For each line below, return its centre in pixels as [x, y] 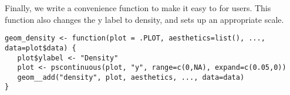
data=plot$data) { [41, 48]
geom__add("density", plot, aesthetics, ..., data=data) [131, 77]
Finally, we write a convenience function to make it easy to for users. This [138, 8]
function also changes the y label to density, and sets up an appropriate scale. [144, 19]
